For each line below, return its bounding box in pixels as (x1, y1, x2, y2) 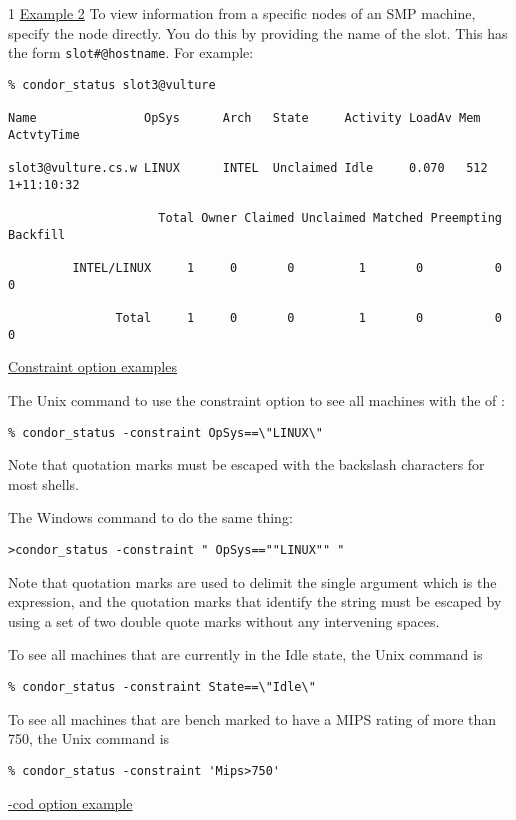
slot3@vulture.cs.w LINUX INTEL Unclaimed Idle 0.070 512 (8, 161, 488, 176)
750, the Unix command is (8, 728, 170, 749)
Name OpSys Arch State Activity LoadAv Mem (8, 111, 481, 126)
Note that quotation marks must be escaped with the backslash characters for (8, 454, 485, 475)
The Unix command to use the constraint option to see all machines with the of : (8, 389, 505, 410)
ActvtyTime (8, 127, 80, 142)
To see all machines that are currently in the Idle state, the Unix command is (8, 644, 483, 665)
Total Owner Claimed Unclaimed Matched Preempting (158, 211, 502, 226)
